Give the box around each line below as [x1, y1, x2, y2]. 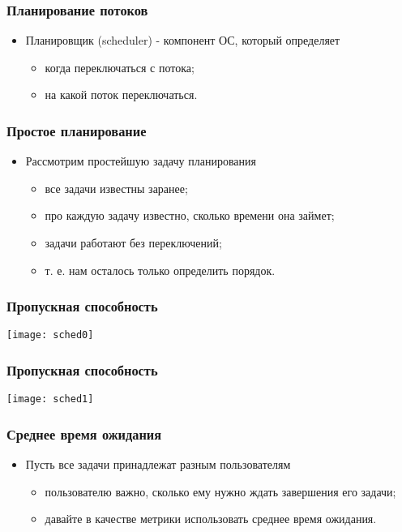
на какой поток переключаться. [45, 86, 198, 103]
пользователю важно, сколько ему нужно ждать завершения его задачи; [45, 483, 396, 500]
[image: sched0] [6, 329, 94, 341]
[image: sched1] [6, 393, 94, 405]
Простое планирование [6, 120, 147, 140]
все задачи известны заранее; [45, 179, 188, 196]
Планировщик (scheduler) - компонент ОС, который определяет [25, 32, 340, 49]
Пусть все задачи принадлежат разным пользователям [25, 456, 291, 473]
